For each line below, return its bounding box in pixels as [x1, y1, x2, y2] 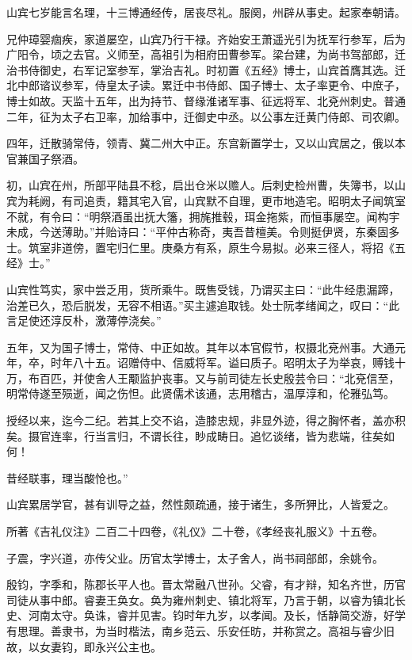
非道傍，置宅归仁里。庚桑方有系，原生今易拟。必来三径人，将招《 [50, 238, 395, 255]
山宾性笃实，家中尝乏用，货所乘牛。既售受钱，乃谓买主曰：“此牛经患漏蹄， [6, 280, 400, 297]
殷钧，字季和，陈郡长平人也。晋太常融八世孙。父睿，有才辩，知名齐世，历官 [6, 576, 406, 593]
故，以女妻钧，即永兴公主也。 [6, 638, 162, 654]
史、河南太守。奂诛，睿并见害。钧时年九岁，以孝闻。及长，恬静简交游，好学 [6, 607, 406, 624]
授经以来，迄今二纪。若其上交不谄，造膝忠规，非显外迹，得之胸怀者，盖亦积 [6, 412, 406, 429]
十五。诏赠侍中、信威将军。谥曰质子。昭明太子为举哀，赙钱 [83, 354, 395, 371]
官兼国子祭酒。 [6, 150, 84, 166]
